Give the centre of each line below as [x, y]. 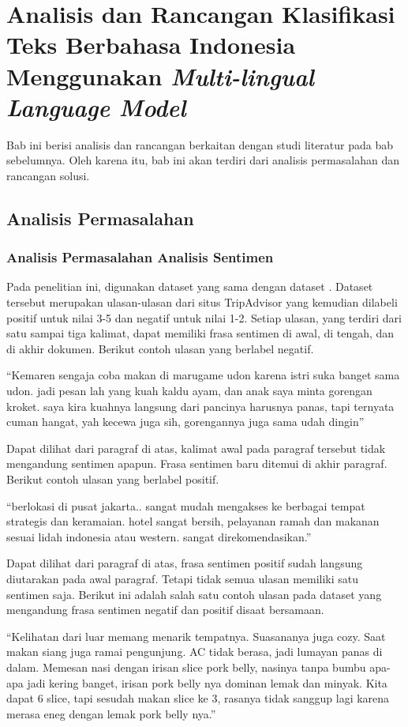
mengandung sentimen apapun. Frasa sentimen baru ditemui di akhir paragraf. [197, 463]
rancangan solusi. [48, 175]
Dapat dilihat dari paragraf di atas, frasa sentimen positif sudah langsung [185, 563]
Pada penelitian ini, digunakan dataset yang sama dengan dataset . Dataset [190, 286]
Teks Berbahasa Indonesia [151, 45]
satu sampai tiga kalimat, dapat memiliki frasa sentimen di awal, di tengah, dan [200, 333]
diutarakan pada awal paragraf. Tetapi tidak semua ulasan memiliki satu [183, 578]
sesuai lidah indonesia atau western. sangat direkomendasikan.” [159, 536]
